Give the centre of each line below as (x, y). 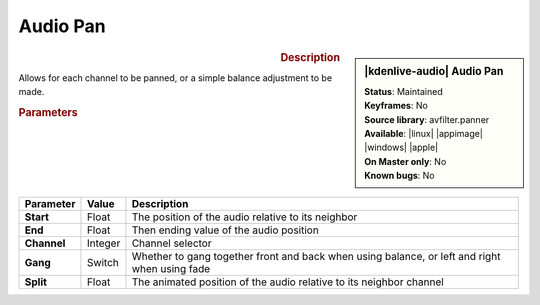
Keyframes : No (396, 106)
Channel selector (171, 243)
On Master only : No (405, 161)
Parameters (48, 112)
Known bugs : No (399, 176)
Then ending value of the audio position (225, 230)
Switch (103, 262)
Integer (103, 243)
